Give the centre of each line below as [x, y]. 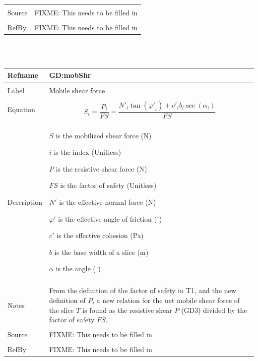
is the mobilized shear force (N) [104, 135]
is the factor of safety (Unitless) [108, 185]
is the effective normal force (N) [108, 202]
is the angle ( [76, 269]
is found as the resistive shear [127, 310]
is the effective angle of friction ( [107, 218]
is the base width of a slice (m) [101, 252]
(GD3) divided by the [214, 310]
